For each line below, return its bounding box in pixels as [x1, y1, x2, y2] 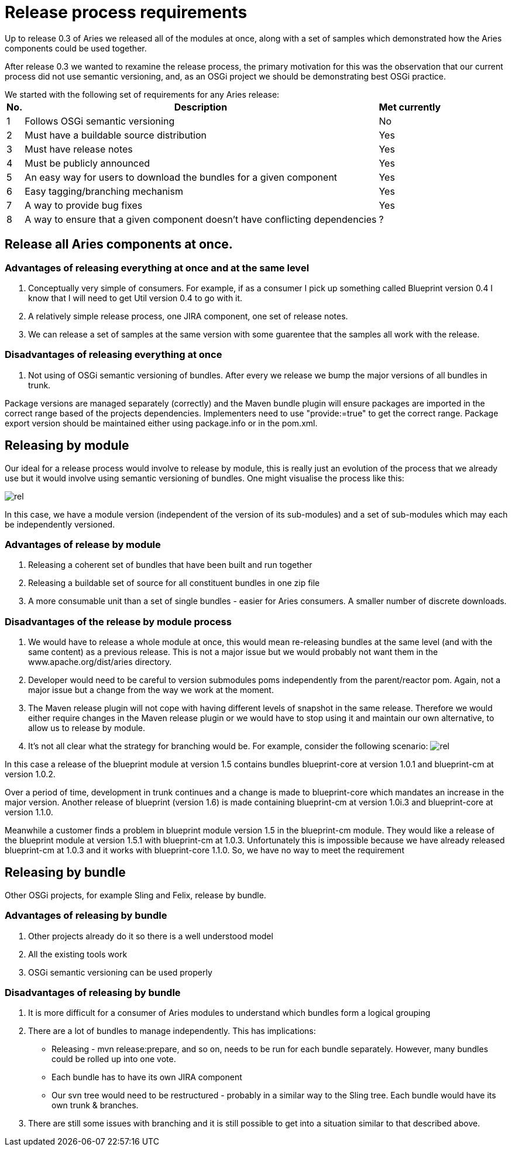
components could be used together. [5, 43, 147, 53]
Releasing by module [5, 438, 129, 453]
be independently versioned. [5, 519, 115, 529]
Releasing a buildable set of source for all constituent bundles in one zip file [28, 578, 320, 588]
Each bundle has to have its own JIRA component [51, 1072, 242, 1083]
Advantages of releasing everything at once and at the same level [5, 261, 310, 274]
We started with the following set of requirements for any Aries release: [5, 89, 280, 99]
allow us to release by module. [28, 723, 145, 733]
